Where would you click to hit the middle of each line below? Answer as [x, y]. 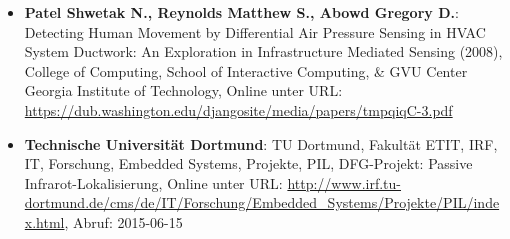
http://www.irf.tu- [344, 182]
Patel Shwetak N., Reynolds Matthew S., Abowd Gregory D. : [241, 12]
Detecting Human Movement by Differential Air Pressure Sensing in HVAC [255, 31]
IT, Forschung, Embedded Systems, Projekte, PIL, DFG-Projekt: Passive [248, 163]
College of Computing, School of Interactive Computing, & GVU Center [246, 70]
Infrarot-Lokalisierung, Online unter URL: [153, 182]
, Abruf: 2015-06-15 [123, 221]
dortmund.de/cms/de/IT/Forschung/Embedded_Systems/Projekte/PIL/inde [262, 202]
